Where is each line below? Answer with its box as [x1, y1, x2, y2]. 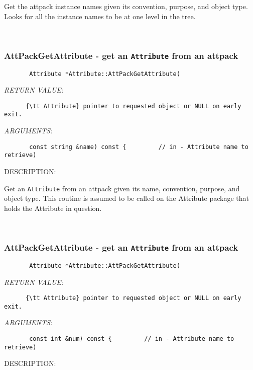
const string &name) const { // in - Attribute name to [29, 143, 248, 151]
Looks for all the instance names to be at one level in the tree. [4, 11, 196, 21]
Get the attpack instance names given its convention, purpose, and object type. [4, 1, 248, 11]
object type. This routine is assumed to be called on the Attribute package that [4, 193, 249, 203]
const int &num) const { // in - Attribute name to [29, 335, 234, 342]
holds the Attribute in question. [4, 202, 102, 213]
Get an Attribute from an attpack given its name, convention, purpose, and [4, 183, 240, 193]
